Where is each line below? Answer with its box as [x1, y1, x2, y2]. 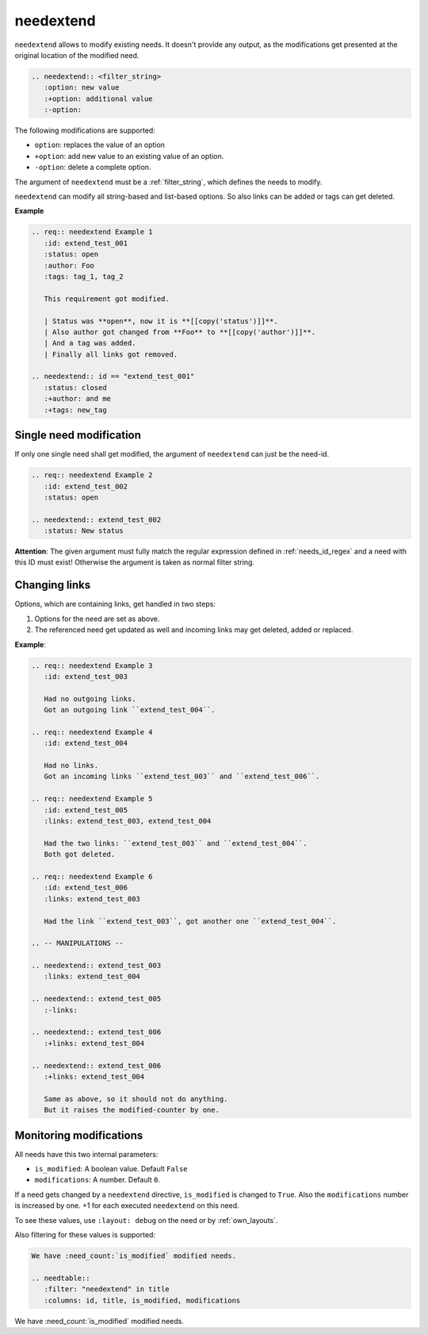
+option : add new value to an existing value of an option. [34, 151, 224, 160]
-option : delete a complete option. [34, 163, 151, 172]
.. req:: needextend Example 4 [31, 727, 154, 736]
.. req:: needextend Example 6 [31, 872, 154, 881]
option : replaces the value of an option [34, 140, 166, 150]
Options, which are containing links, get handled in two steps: [14, 600, 216, 609]
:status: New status [44, 527, 124, 535]
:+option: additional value [44, 94, 154, 103]
